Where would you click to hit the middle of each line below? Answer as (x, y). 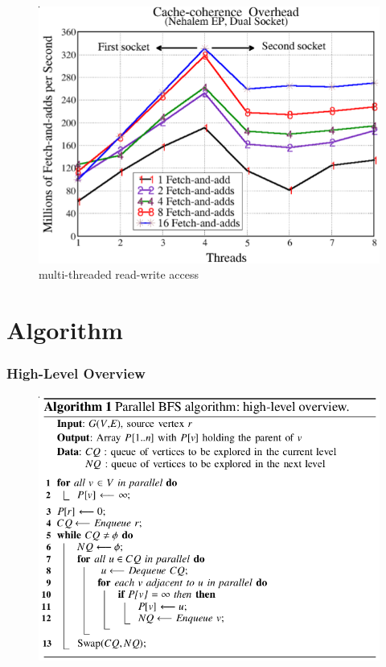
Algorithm (65, 330)
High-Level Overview (76, 373)
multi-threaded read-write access (119, 274)
